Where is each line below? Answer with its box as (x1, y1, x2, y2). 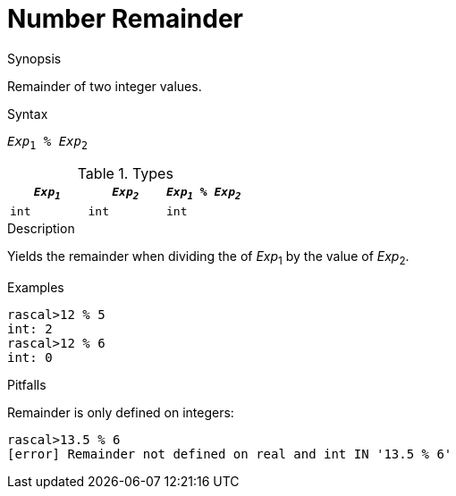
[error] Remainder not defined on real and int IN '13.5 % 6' (7, 446, 452, 461)
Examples (7, 279, 64, 295)
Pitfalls (7, 376, 46, 392)
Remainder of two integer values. (7, 78, 202, 94)
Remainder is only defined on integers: (7, 404, 234, 420)
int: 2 (7, 321, 53, 336)
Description (7, 221, 75, 237)
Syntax (7, 105, 48, 122)
